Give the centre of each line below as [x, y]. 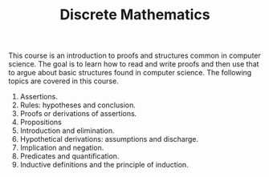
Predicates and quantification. [69, 156]
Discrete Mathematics [135, 15]
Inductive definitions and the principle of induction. [104, 165]
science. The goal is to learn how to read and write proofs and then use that [134, 64]
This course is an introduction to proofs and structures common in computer [134, 56]
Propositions [41, 123]
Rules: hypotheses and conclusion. [78, 105]
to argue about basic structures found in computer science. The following [130, 73]
